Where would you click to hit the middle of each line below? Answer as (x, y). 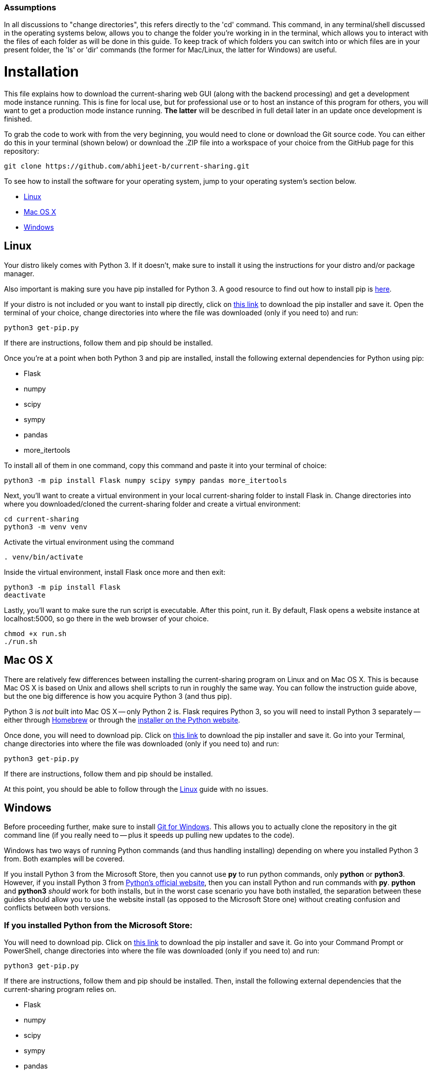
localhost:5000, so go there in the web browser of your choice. (106, 618)
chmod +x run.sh (35, 633)
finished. (18, 119)
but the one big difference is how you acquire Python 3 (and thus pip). (118, 696)
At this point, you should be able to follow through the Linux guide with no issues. (136, 789)
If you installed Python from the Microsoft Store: (98, 925)
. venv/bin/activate (44, 557)
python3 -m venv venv (46, 527)
